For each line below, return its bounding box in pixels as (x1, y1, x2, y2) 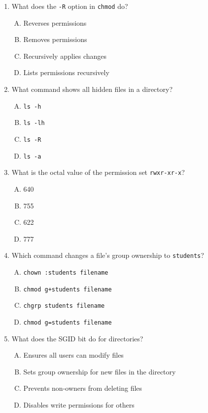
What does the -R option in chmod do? (11, 1, 128, 11)
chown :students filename (23, 269, 108, 276)
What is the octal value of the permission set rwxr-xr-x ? (11, 167, 185, 177)
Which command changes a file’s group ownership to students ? (11, 250, 204, 260)
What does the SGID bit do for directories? (11, 333, 143, 343)
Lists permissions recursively (23, 67, 109, 78)
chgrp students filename (23, 302, 105, 310)
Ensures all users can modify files (23, 350, 124, 360)
